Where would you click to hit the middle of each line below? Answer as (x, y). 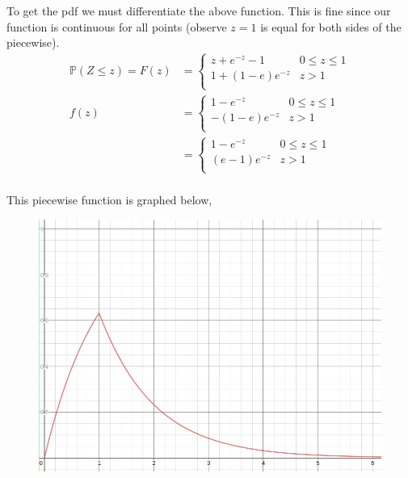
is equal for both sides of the (331, 26)
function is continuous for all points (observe (117, 26)
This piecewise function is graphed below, (109, 199)
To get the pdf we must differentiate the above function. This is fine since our (199, 10)
